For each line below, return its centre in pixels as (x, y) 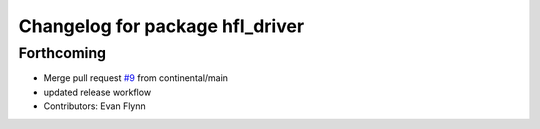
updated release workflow (97, 92)
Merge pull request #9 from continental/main (136, 78)
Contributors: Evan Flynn (95, 106)
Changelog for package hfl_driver (161, 26)
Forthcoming (62, 53)
